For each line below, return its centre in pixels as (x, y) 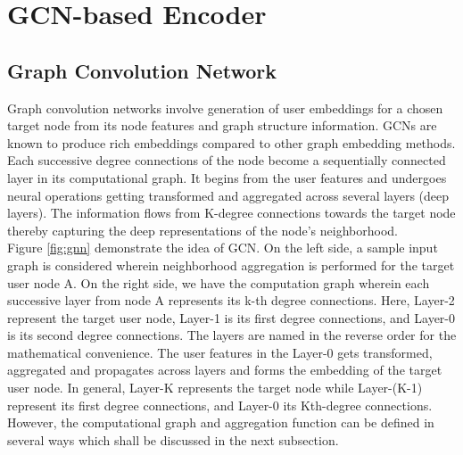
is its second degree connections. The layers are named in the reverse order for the (232, 335)
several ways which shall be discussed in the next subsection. (173, 439)
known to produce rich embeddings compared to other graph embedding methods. (231, 142)
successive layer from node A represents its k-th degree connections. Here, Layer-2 (231, 300)
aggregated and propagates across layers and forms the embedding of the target (225, 370)
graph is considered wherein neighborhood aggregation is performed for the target (231, 265)
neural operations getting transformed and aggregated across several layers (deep (228, 195)
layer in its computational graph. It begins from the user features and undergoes (227, 177)
